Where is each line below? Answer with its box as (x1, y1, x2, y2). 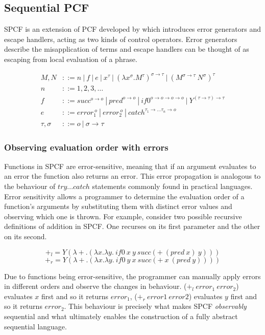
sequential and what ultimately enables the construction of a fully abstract (4, 311, 238, 322)
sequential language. (4, 321, 67, 331)
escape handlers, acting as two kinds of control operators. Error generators (4, 33, 237, 44)
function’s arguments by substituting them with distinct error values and (4, 201, 232, 212)
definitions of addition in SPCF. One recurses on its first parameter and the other (4, 221, 260, 232)
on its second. (4, 231, 47, 242)
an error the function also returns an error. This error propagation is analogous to (4, 171, 261, 181)
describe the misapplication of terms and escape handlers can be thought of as (4, 44, 249, 54)
